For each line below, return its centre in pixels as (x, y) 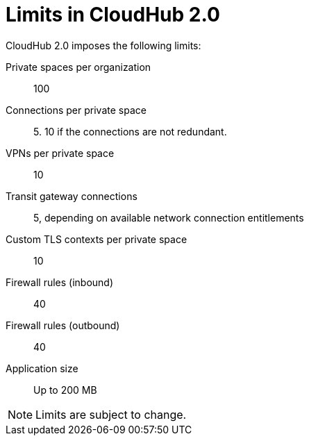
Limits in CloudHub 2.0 (113, 15)
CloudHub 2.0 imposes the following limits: (103, 45)
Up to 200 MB (65, 390)
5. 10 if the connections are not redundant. (130, 131)
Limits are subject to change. (111, 414)
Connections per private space (76, 110)
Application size (42, 368)
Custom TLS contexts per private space (97, 239)
